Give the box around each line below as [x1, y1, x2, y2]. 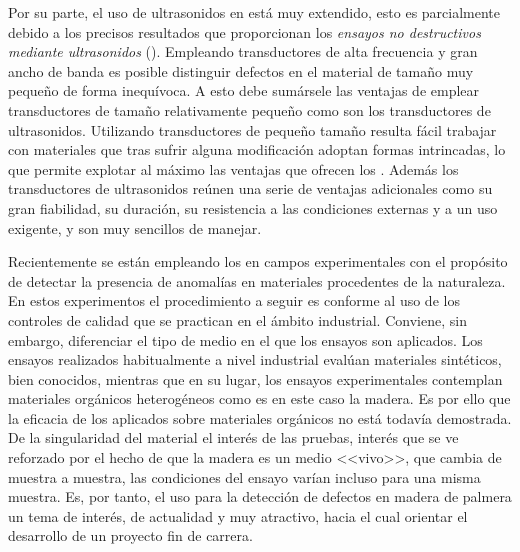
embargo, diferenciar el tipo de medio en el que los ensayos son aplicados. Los [8, 329, 483, 350]
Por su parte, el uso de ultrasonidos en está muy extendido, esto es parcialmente [8, 2, 501, 22]
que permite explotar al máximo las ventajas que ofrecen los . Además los [8, 158, 459, 179]
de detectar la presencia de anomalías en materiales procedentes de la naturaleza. [8, 270, 506, 291]
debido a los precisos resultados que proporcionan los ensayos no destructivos [8, 21, 481, 42]
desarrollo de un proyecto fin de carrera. [8, 525, 253, 546]
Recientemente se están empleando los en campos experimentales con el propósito [8, 251, 508, 272]
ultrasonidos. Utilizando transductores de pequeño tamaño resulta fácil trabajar [8, 119, 497, 140]
